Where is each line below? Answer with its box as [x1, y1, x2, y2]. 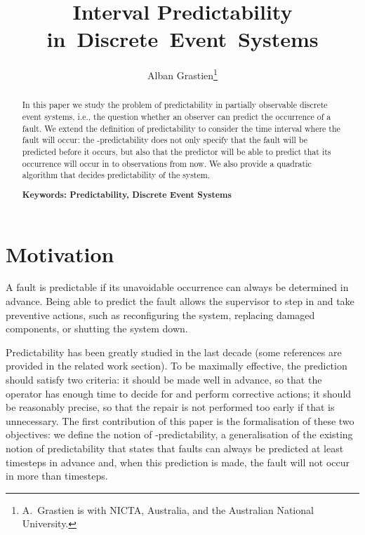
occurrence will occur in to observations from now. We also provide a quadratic [22, 157, 312, 169]
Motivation [6, 239, 114, 268]
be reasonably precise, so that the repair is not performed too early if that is [6, 400, 335, 414]
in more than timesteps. [6, 468, 108, 483]
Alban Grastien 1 [147, 66, 218, 82]
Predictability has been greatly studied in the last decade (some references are [6, 344, 342, 359]
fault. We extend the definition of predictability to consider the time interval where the [22, 122, 340, 134]
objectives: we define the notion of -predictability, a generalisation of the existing [6, 427, 353, 442]
